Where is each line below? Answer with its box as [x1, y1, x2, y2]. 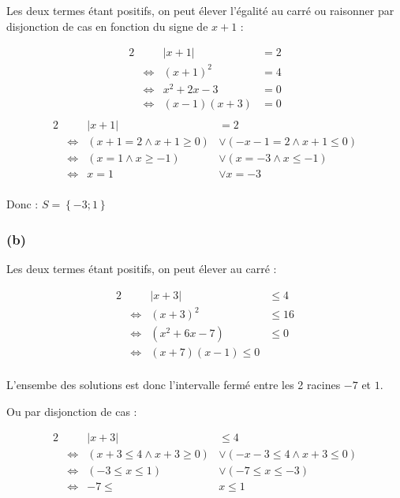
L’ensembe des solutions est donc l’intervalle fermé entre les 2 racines [6, 376, 341, 393]
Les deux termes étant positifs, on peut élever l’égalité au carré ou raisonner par [6, 2, 394, 18]
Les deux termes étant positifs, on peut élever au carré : [6, 260, 277, 276]
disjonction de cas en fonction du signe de [6, 17, 208, 34]
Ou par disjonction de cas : [6, 403, 137, 419]
